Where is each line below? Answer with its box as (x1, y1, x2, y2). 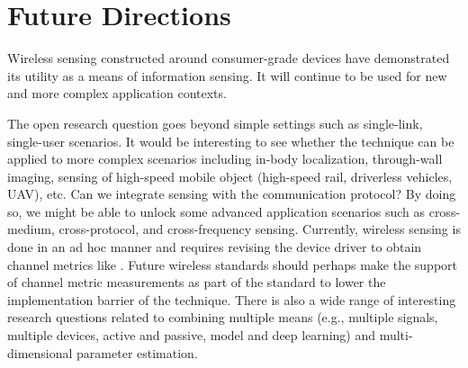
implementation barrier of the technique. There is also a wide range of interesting (7, 290, 456, 309)
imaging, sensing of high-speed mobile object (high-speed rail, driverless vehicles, (7, 166, 453, 185)
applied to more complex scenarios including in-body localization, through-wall (7, 149, 443, 168)
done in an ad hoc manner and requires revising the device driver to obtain (7, 238, 422, 256)
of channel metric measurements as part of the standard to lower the (7, 273, 386, 292)
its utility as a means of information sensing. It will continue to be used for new (7, 66, 447, 85)
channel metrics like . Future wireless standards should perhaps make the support (7, 255, 457, 274)
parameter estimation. (76, 343, 198, 362)
